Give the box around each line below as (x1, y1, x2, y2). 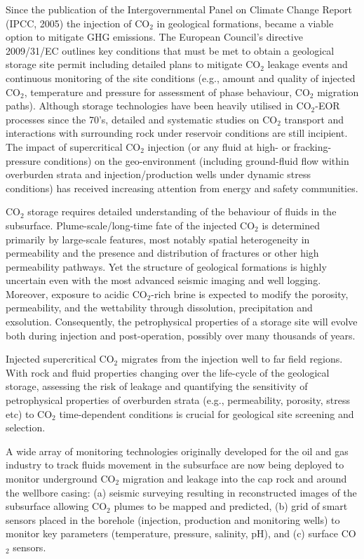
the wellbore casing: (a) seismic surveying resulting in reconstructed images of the (6, 485, 357, 499)
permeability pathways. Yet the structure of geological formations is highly (6, 259, 327, 274)
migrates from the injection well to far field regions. (121, 351, 343, 366)
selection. (6, 420, 46, 435)
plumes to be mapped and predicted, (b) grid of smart (114, 499, 348, 513)
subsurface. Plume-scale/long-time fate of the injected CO (6, 217, 255, 232)
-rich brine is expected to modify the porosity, (151, 286, 349, 301)
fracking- (293, 139, 332, 154)
